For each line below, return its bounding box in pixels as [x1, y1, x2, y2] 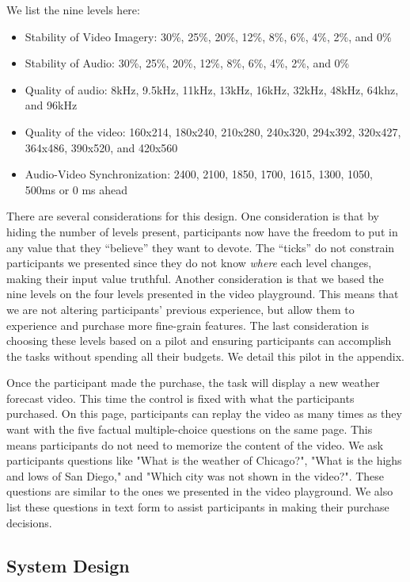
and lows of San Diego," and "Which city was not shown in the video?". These [6, 467, 385, 484]
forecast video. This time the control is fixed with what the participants [6, 389, 355, 406]
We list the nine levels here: [6, 2, 140, 17]
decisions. [6, 514, 52, 530]
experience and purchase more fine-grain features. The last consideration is [6, 316, 369, 333]
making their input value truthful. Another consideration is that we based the [6, 270, 384, 286]
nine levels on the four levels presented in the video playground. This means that [6, 285, 399, 302]
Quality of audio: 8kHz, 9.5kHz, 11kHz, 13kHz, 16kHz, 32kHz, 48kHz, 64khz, [25, 81, 399, 98]
